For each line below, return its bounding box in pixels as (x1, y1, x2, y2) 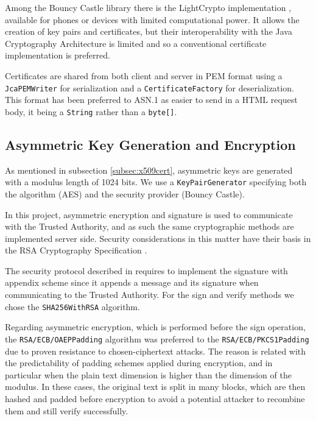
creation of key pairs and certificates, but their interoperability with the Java (5, 25, 292, 38)
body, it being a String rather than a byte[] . (5, 105, 177, 118)
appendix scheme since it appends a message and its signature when (5, 276, 259, 289)
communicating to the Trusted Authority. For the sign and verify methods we (5, 288, 294, 301)
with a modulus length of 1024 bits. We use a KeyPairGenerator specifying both (5, 175, 307, 188)
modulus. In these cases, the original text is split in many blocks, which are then (5, 380, 306, 393)
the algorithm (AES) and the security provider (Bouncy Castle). (5, 187, 245, 200)
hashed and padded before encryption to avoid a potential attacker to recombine (5, 392, 305, 405)
